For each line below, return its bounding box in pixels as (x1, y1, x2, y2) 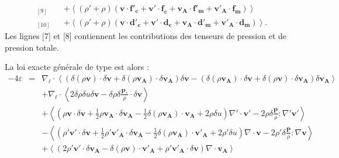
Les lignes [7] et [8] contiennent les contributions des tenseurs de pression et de (5, 30, 287, 42)
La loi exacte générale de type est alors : (5, 61, 149, 73)
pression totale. (5, 41, 59, 53)
